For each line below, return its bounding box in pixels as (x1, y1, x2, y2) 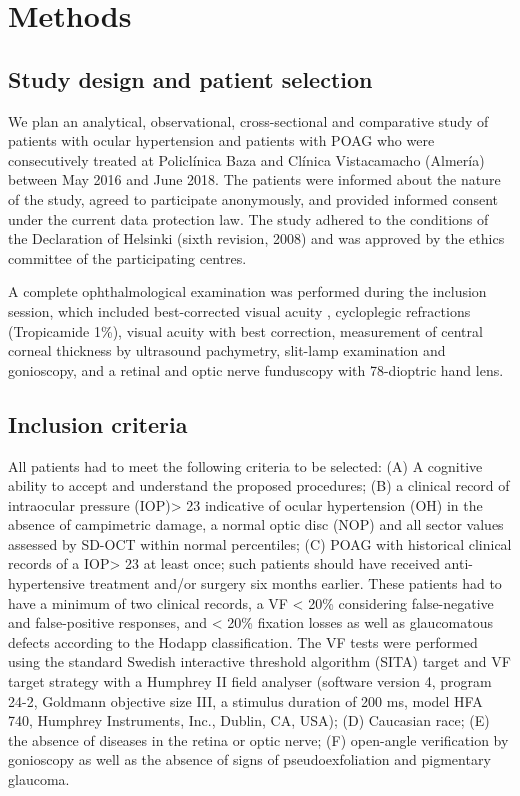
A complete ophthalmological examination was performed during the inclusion (8, 281, 487, 302)
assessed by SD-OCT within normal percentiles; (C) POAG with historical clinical (8, 533, 512, 554)
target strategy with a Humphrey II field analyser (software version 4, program (8, 671, 492, 692)
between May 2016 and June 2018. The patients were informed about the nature (8, 169, 501, 190)
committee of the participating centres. (8, 247, 247, 268)
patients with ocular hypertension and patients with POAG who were (8, 130, 435, 151)
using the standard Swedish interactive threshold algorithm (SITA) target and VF (8, 651, 511, 672)
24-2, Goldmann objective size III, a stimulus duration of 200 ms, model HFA (8, 690, 483, 711)
